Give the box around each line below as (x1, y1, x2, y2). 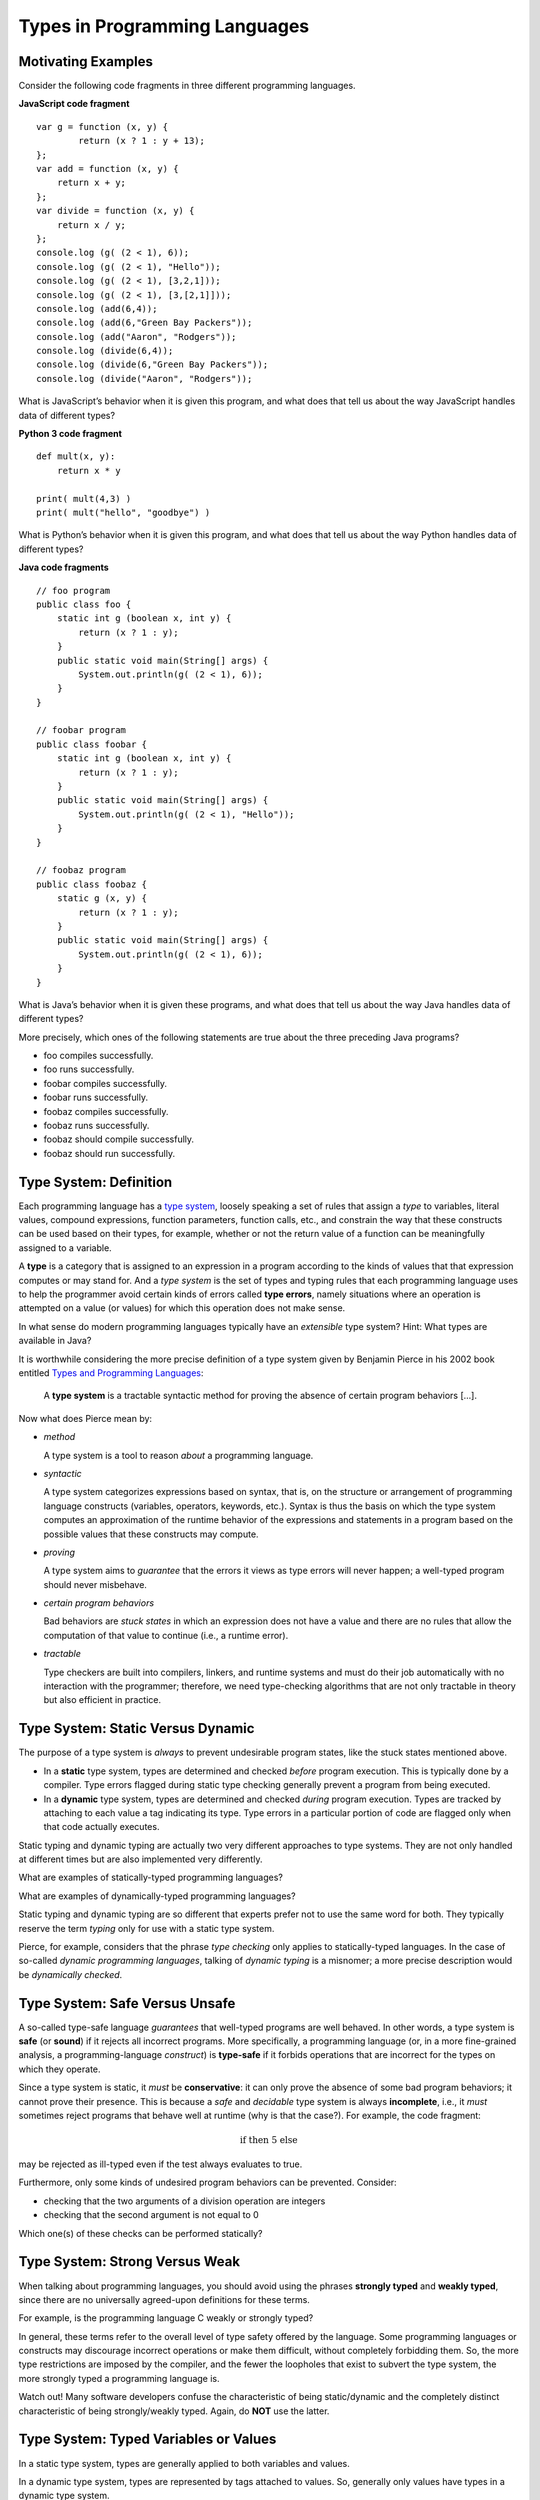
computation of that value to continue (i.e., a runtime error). (43, 1629, 289, 1641)
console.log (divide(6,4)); (36, 345, 174, 357)
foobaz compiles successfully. (43, 1105, 169, 1117)
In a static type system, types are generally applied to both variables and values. (18, 2457, 350, 2469)
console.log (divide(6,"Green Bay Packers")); (36, 359, 269, 370)
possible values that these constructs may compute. (43, 1528, 259, 1540)
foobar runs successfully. (43, 1091, 149, 1104)
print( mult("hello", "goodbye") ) (36, 507, 211, 518)
